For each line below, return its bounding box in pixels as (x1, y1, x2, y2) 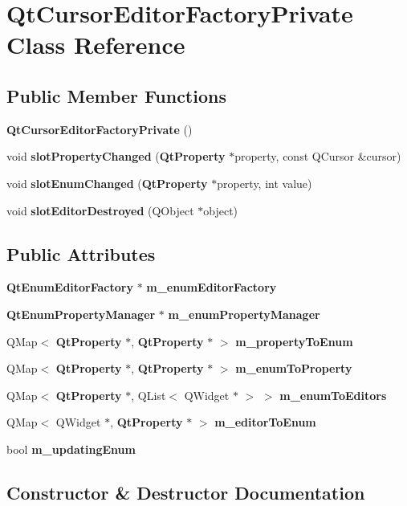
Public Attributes (6, 241, 156, 266)
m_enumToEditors (279, 386, 387, 403)
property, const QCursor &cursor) (234, 148, 401, 165)
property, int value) (217, 174, 312, 191)
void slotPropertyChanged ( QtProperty (6, 148, 226, 165)
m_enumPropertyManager (168, 305, 320, 322)
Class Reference (6, 28, 185, 61)
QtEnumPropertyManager (6, 305, 156, 322)
